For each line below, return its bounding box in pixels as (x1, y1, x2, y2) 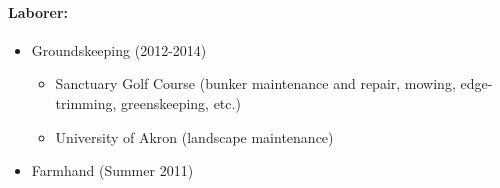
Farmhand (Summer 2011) (31, 160, 194, 181)
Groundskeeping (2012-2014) (31, 39, 207, 60)
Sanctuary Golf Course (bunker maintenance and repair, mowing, (55, 73, 456, 94)
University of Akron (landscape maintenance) (55, 126, 334, 147)
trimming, (55, 92, 117, 113)
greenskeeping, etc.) (120, 92, 241, 113)
